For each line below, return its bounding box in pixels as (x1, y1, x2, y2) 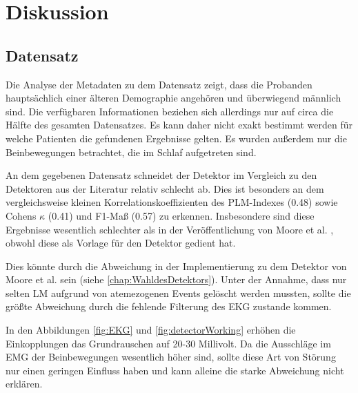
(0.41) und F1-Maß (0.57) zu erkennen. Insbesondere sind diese (48, 208, 315, 222)
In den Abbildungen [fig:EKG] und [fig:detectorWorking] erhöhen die (6, 323, 296, 337)
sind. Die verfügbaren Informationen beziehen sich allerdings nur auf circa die (6, 104, 334, 118)
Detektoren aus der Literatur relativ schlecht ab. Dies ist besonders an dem (6, 181, 324, 195)
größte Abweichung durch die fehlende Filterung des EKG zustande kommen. (6, 299, 332, 314)
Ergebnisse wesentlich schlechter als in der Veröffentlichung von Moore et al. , (6, 222, 334, 236)
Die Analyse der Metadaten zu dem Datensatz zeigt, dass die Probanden (6, 77, 312, 91)
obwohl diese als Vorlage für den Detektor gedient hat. (6, 236, 236, 250)
